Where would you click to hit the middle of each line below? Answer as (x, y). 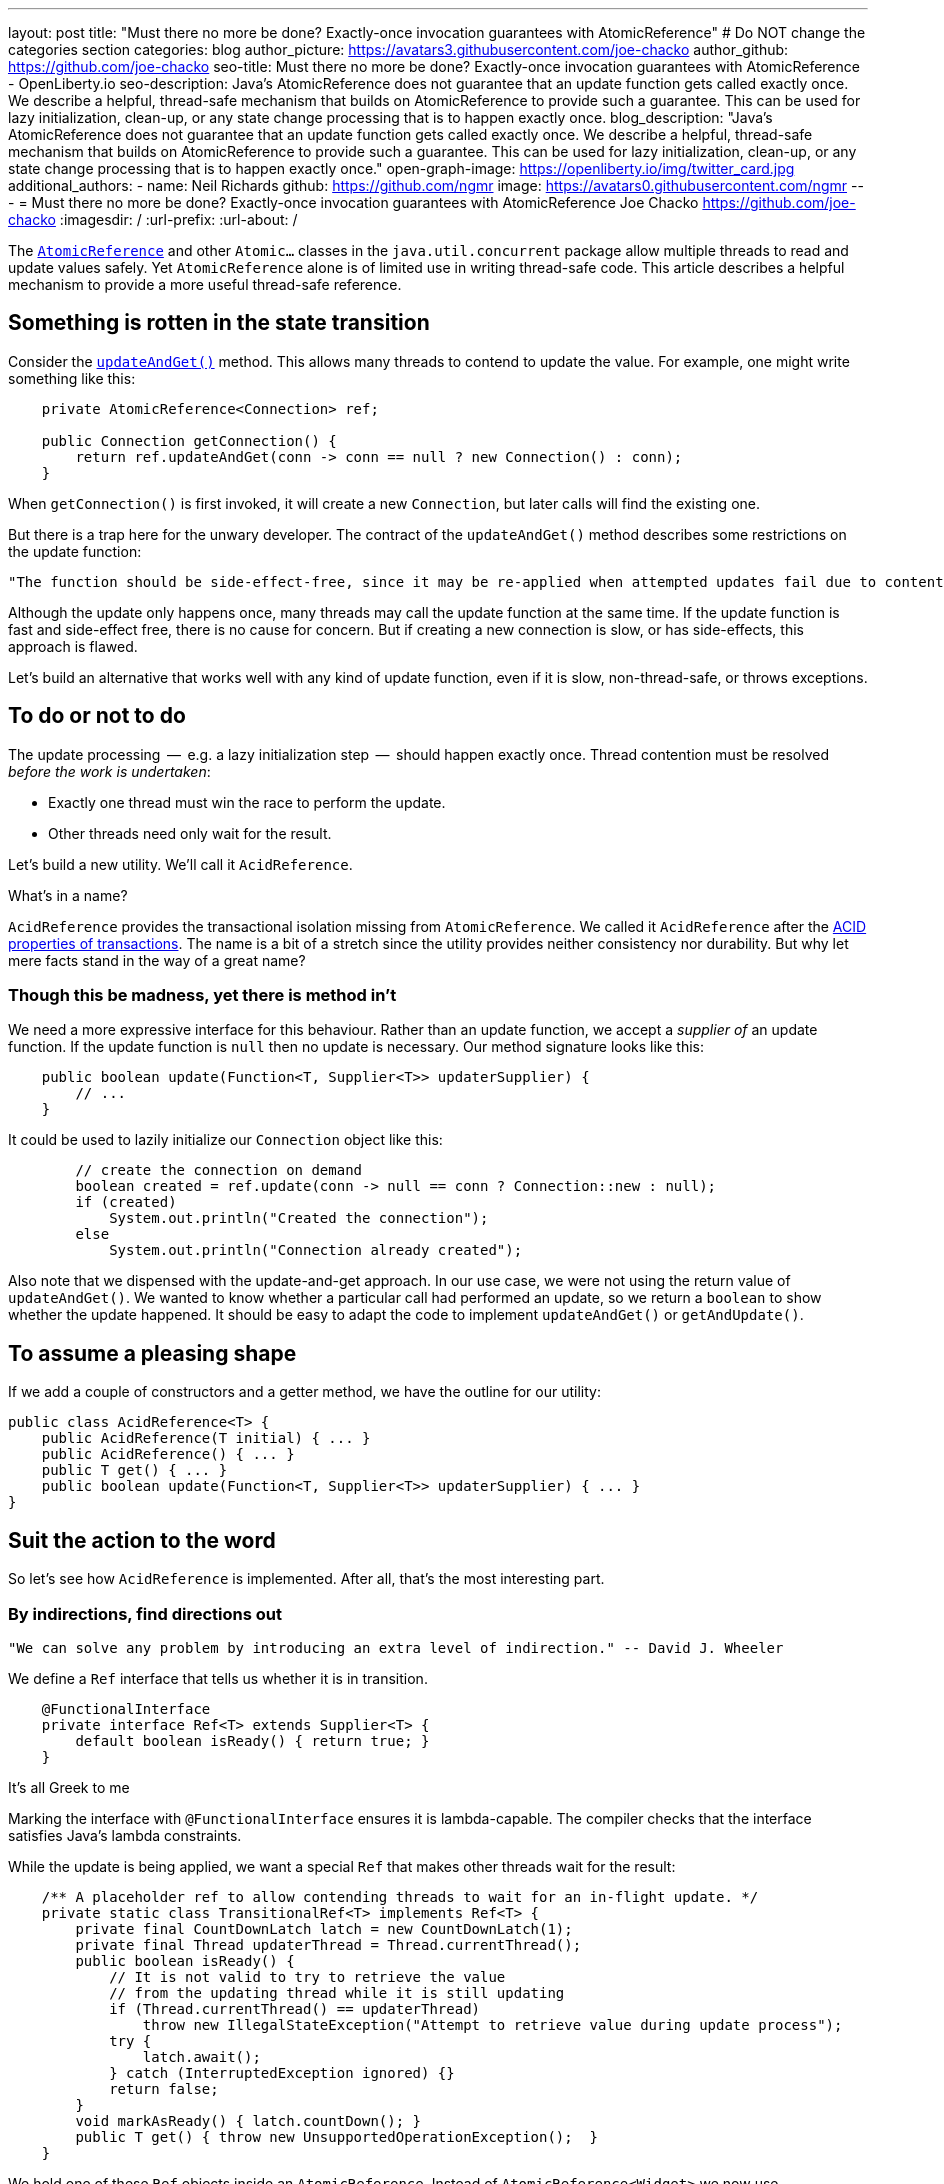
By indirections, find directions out (145, 1613)
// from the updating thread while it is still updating (337, 1992)
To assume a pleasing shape (152, 1353)
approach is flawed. (73, 646)
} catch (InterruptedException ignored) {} (282, 2072)
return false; (164, 2088)
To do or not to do (97, 716)
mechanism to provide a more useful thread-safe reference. (205, 284)
